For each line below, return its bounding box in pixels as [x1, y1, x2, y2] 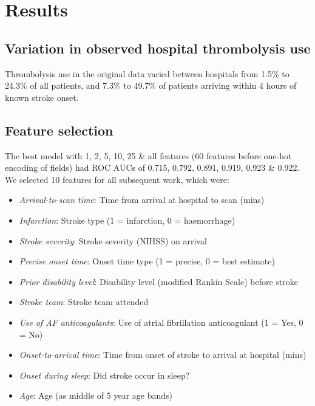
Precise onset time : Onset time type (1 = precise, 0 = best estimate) [19, 255, 275, 267]
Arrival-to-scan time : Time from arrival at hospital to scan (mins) [19, 193, 265, 206]
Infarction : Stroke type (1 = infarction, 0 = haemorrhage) [19, 213, 235, 226]
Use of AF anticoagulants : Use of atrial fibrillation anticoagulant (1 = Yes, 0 [19, 315, 303, 328]
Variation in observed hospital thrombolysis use [5, 38, 311, 57]
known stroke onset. [5, 91, 79, 103]
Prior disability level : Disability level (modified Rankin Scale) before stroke [19, 275, 298, 287]
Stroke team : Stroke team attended [19, 295, 149, 308]
